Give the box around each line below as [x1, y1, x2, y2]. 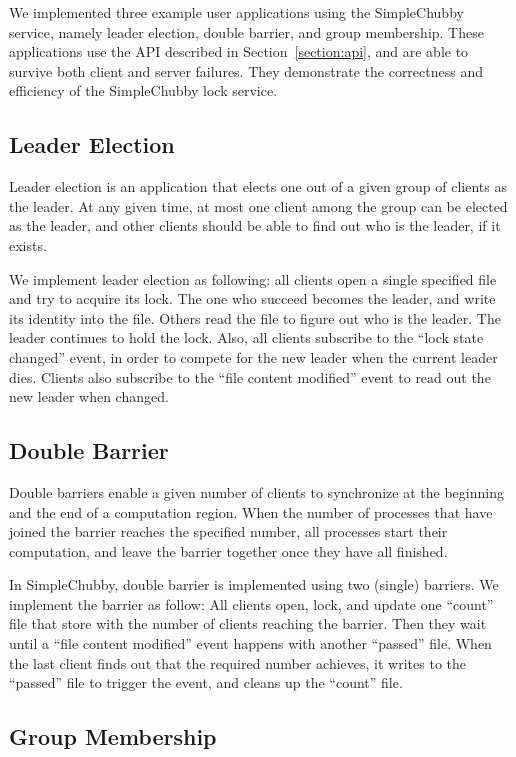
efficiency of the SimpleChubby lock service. [9, 80, 278, 101]
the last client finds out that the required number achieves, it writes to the [9, 652, 467, 673]
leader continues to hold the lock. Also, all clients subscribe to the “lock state [9, 327, 484, 348]
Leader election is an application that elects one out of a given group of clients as [9, 176, 507, 197]
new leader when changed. [9, 386, 169, 407]
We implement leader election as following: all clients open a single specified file [9, 268, 497, 289]
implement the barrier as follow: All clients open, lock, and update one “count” [9, 593, 494, 614]
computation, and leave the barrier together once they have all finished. [9, 540, 448, 561]
